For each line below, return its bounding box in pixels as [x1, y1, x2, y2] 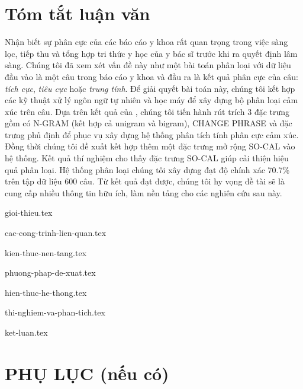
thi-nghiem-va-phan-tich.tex [5, 306, 105, 318]
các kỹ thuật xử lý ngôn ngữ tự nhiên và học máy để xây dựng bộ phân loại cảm [5, 94, 298, 106]
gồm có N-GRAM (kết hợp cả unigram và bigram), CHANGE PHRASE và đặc [5, 117, 292, 129]
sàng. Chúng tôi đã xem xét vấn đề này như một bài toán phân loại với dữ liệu [5, 59, 291, 71]
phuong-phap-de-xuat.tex [5, 266, 96, 279]
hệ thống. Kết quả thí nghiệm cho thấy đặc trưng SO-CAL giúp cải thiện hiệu [5, 152, 289, 164]
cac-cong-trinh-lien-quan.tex [5, 227, 107, 239]
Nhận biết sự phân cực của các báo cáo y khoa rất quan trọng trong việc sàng [5, 36, 288, 48]
